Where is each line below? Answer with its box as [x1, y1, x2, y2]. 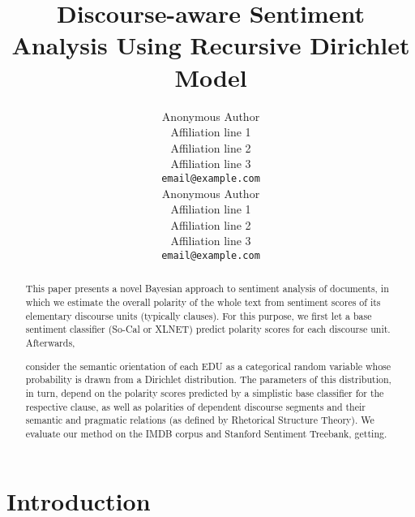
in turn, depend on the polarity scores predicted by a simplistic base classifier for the [25, 386, 384, 399]
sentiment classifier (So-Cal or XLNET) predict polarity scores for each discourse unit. [25, 322, 391, 336]
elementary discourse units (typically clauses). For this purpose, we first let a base [25, 308, 372, 322]
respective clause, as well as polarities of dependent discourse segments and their [25, 399, 366, 413]
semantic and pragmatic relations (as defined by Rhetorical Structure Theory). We [25, 413, 374, 427]
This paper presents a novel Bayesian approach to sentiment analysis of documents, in [25, 282, 389, 295]
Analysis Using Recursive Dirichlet [11, 28, 410, 62]
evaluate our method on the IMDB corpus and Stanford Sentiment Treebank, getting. [25, 426, 387, 440]
